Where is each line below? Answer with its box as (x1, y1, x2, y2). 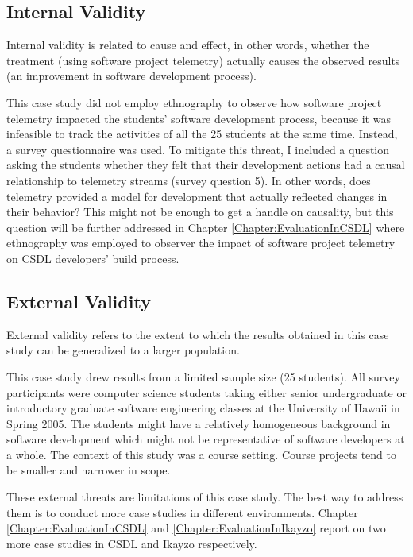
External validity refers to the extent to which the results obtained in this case (6, 326, 389, 342)
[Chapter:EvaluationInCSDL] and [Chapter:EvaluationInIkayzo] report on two (6, 520, 386, 536)
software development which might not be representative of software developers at (6, 431, 405, 447)
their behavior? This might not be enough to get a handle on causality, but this (6, 203, 394, 220)
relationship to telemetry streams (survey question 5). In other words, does (6, 172, 371, 188)
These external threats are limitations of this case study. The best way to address (6, 489, 403, 505)
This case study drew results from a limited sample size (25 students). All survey (6, 368, 400, 385)
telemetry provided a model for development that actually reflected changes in (6, 188, 388, 204)
